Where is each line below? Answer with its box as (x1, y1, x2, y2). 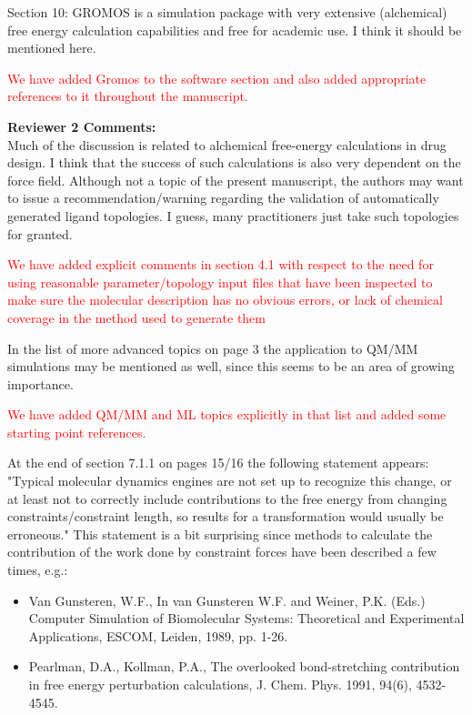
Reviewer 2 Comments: (7, 116, 156, 136)
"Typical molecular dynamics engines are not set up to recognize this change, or (7, 471, 452, 490)
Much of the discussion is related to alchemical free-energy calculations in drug (7, 135, 447, 154)
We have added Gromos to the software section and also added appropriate (7, 68, 427, 87)
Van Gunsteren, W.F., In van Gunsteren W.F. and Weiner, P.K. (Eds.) (28, 590, 426, 609)
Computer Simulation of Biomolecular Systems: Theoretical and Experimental (28, 609, 465, 628)
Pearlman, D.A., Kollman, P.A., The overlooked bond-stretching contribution (28, 657, 460, 676)
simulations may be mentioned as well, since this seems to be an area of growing (7, 357, 455, 376)
